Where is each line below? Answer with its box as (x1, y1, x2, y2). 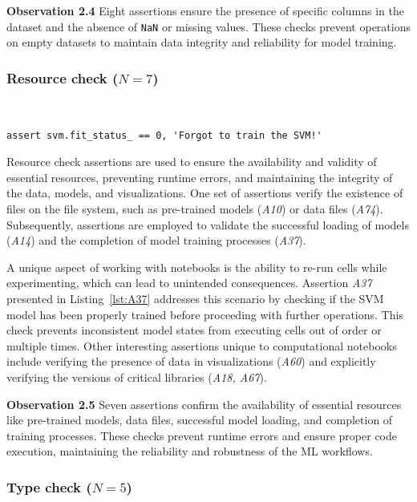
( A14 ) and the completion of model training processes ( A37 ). (6, 232, 306, 249)
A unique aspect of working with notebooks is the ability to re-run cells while (6, 258, 387, 275)
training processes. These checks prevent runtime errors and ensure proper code (6, 427, 398, 443)
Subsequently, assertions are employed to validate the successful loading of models (6, 216, 409, 233)
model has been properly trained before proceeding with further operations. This (6, 306, 403, 322)
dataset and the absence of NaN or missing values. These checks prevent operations (6, 18, 411, 34)
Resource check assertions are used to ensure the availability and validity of (6, 153, 377, 170)
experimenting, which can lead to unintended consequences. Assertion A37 (6, 274, 372, 291)
